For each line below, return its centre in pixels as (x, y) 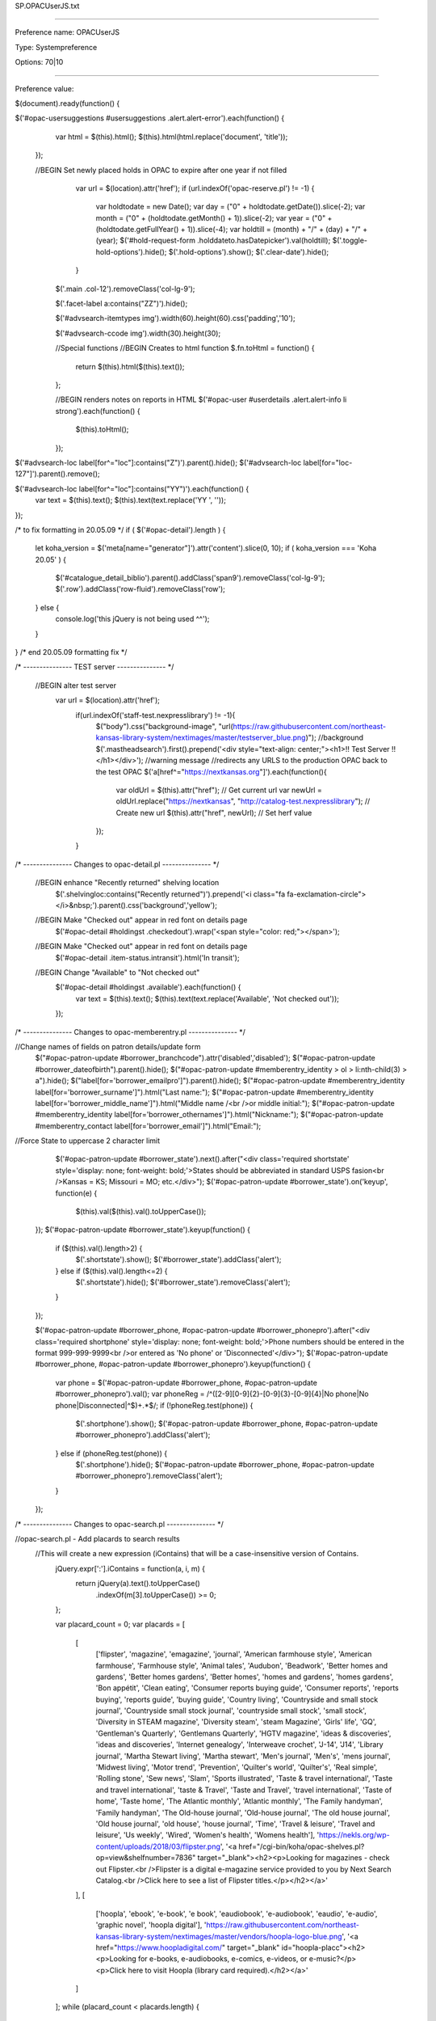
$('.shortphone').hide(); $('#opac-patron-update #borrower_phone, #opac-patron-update (225, 1465)
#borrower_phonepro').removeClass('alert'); (149, 1476)
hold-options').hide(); (131, 251)
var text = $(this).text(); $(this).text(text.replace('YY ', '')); (130, 500)
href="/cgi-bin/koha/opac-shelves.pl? (302, 1846)
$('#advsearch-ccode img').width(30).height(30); (138, 333)
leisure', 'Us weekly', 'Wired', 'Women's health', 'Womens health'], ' (208, 1835)
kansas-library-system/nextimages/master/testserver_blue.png (201, 738)
